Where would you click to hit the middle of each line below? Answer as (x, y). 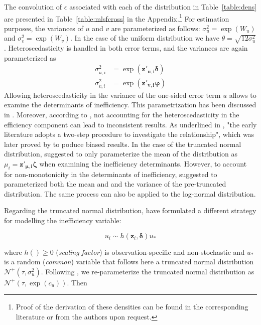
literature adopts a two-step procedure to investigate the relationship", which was (129, 134)
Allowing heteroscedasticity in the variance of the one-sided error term (112, 95)
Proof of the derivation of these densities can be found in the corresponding (132, 307)
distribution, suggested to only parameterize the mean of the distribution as (121, 154)
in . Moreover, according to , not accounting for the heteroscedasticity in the (122, 114)
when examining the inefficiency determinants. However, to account (143, 163)
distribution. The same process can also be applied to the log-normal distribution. (130, 193)
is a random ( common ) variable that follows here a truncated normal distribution (129, 262)
